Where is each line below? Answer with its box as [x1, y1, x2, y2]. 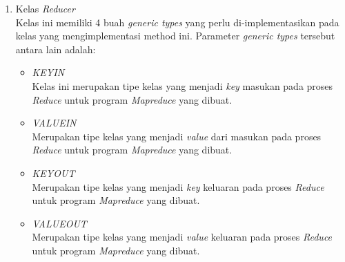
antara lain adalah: [15, 41, 96, 56]
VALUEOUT [32, 216, 87, 230]
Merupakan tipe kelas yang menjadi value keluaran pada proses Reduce [32, 230, 333, 244]
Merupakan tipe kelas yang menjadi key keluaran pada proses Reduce [32, 179, 324, 194]
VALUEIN [32, 115, 77, 130]
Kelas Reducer [15, 1, 75, 15]
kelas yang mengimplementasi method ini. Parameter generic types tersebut [15, 28, 335, 43]
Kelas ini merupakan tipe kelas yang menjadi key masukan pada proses [32, 78, 333, 93]
